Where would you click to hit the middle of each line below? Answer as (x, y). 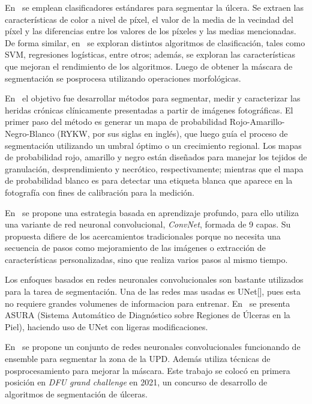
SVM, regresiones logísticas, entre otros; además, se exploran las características (150, 54)
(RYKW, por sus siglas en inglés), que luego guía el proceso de (172, 133)
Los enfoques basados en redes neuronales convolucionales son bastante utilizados (154, 279)
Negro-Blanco (30, 133)
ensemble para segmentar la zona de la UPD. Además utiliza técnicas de (138, 359)
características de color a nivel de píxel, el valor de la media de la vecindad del (149, 19)
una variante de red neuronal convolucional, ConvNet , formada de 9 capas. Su (148, 224)
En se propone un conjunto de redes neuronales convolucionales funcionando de (153, 347)
